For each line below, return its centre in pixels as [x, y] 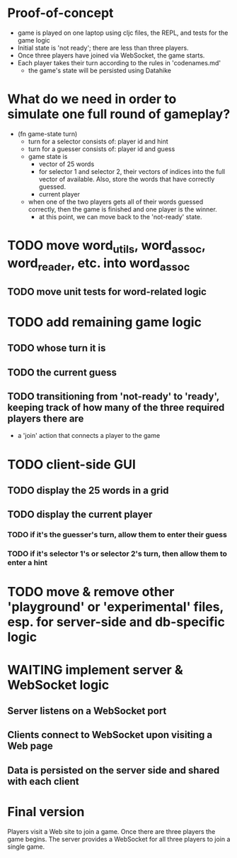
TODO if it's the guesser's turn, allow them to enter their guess [117, 535]
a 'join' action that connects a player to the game [89, 436]
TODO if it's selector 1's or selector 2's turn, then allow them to [117, 554]
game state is [48, 156]
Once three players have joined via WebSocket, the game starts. [111, 55]
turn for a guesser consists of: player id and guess [102, 149]
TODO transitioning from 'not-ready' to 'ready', [113, 396]
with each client [43, 781]
